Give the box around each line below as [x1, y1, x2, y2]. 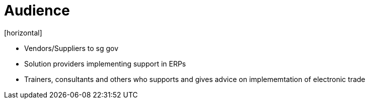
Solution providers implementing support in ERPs [24, 59, 186, 68]
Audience [4, 2, 70, 19]
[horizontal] [4, 28, 42, 37]
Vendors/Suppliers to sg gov [24, 43, 119, 52]
